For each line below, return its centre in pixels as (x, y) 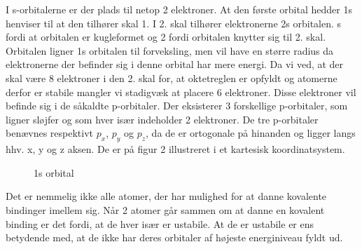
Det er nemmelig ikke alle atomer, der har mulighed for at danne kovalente (166, 196)
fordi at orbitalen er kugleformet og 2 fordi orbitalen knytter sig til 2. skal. (166, 37)
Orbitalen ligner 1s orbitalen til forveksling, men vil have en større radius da (170, 50)
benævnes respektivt (50, 133)
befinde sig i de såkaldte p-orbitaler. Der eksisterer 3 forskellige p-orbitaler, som (177, 106)
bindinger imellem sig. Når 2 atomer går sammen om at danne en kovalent (165, 209)
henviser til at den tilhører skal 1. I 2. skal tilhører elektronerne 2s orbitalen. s (174, 23)
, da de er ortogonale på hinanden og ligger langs (251, 133)
